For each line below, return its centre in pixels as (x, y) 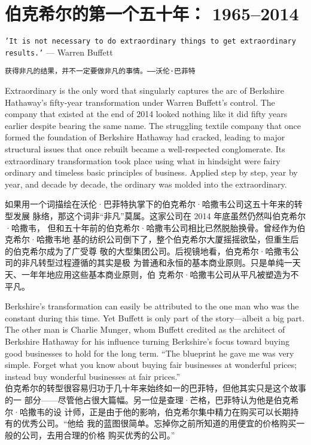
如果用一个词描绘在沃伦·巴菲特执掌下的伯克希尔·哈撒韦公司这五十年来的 (150, 204)
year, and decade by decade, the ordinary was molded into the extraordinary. (146, 184)
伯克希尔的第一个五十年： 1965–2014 (152, 13)
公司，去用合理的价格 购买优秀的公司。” (98, 435)
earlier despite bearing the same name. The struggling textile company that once (153, 125)
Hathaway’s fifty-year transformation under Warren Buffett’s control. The (140, 102)
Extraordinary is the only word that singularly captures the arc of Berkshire (144, 90)
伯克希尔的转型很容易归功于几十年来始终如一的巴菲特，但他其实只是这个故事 (155, 388)
